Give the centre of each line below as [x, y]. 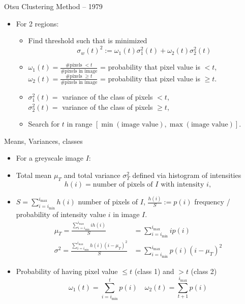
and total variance [92, 175]
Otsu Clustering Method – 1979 [53, 6]
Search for [44, 124]
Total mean [34, 175]
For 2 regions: [37, 23]
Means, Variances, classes [43, 141]
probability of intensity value [61, 214]
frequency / [212, 202]
